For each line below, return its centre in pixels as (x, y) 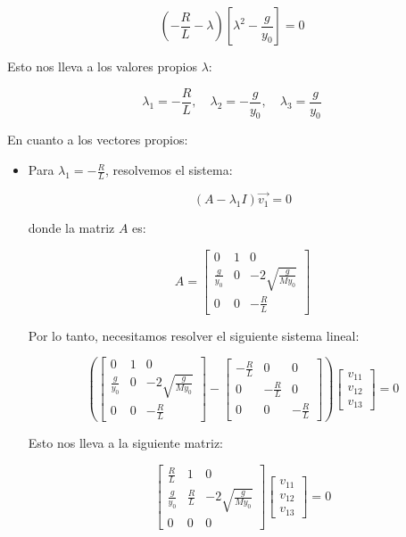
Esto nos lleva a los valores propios (102, 66)
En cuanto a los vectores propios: (98, 140)
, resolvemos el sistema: (169, 170)
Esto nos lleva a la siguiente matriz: (126, 443)
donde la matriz (71, 228)
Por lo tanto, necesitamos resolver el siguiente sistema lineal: (194, 335)
